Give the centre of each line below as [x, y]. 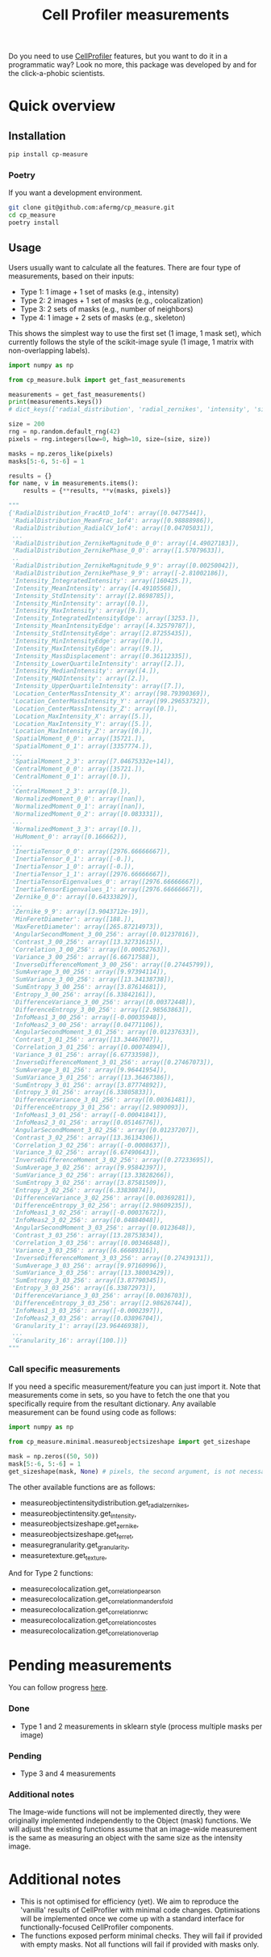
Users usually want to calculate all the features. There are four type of [125, 267]
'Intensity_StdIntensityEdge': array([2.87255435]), [102, 634]
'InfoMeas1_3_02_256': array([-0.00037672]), [90, 1213]
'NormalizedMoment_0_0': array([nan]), [79, 799]
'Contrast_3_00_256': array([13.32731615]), [88, 942]
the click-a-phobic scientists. [57, 74]
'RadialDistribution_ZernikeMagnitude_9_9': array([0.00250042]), [126, 566]
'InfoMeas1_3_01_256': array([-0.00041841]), [90, 1115]
